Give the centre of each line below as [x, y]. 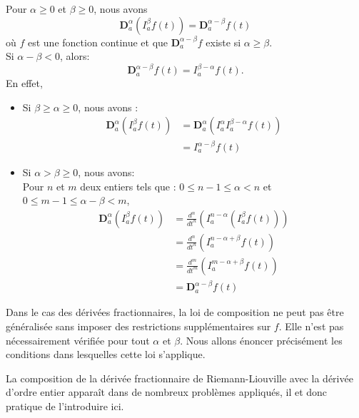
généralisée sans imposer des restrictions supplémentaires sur [138, 326]
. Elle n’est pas [311, 326]
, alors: [75, 56]
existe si [223, 42]
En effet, [24, 83]
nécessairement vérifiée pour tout [78, 340]
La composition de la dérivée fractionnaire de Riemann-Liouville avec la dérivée [179, 378]
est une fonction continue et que [98, 42]
